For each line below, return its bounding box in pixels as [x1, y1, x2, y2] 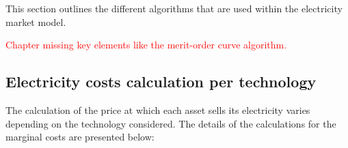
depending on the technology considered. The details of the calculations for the [5, 116, 336, 130]
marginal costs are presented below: [5, 130, 155, 144]
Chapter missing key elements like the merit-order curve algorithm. [5, 38, 287, 52]
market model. [5, 14, 66, 29]
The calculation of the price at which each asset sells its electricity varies [5, 102, 310, 117]
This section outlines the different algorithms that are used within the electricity [5, 1, 343, 15]
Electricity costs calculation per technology [5, 71, 317, 92]
